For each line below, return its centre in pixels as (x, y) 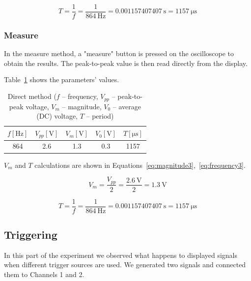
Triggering (31, 234)
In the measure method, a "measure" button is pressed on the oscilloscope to (119, 53)
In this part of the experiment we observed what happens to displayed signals (121, 255)
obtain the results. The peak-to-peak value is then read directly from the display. (126, 63)
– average (127, 106)
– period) (100, 116)
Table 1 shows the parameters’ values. (62, 79)
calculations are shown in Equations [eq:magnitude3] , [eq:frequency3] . (140, 165)
